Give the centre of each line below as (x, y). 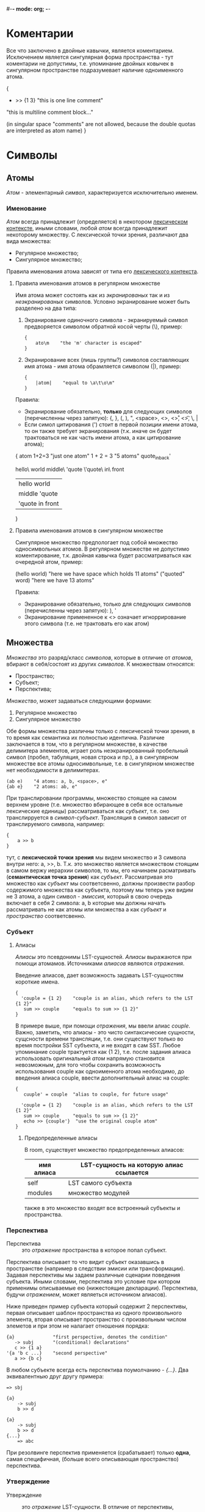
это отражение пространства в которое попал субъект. (94, 1250)
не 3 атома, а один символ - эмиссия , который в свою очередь (89, 896)
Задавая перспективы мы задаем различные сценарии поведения (93, 1275)
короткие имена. (37, 982)
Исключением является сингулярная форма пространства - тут (90, 57)
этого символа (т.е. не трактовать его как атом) (87, 623)
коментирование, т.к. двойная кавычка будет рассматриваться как (103, 555)
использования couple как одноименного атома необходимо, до (100, 1072)
